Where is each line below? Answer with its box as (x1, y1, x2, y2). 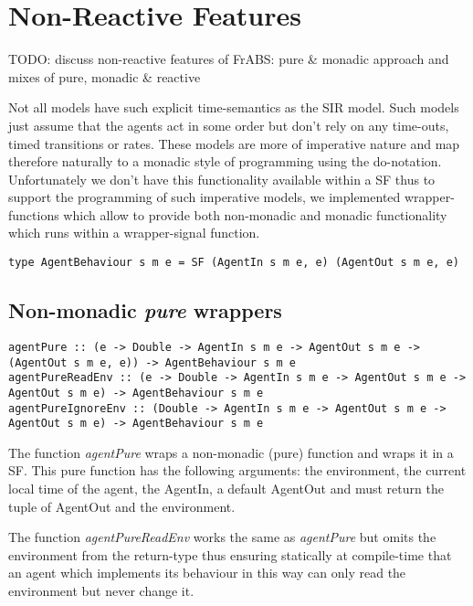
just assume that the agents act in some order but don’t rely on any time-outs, (8, 115, 449, 134)
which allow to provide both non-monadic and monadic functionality (63, 205, 447, 224)
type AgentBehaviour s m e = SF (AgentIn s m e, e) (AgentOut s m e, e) (8, 256, 459, 270)
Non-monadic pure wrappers (8, 296, 282, 324)
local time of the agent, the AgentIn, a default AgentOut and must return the (8, 479, 444, 498)
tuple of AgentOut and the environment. (8, 496, 236, 516)
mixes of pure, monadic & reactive (8, 67, 201, 86)
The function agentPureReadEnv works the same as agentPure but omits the (8, 527, 436, 547)
